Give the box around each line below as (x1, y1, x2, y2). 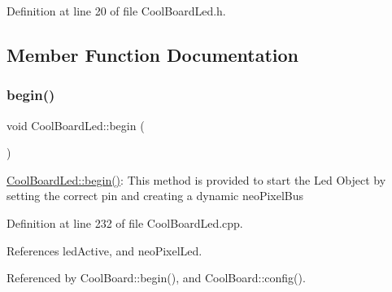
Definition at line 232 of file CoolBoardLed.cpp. (7, 214, 243, 231)
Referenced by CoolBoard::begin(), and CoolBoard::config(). (7, 269, 306, 286)
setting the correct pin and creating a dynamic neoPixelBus (7, 187, 304, 204)
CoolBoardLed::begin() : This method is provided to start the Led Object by (7, 171, 386, 188)
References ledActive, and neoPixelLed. (7, 242, 203, 259)
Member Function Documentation (7, 41, 299, 67)
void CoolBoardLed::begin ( (7, 116, 145, 133)
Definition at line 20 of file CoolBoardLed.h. (7, 2, 226, 19)
